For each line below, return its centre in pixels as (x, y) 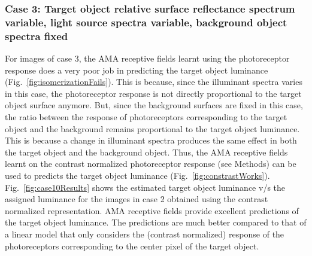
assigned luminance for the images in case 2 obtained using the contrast (137, 199)
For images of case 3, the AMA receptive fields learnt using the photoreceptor (147, 58)
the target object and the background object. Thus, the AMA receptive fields (146, 152)
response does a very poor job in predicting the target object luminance (137, 70)
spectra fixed (37, 36)
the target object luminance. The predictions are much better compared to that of (156, 222)
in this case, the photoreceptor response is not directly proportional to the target (153, 93)
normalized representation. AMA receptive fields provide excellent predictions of (152, 210)
